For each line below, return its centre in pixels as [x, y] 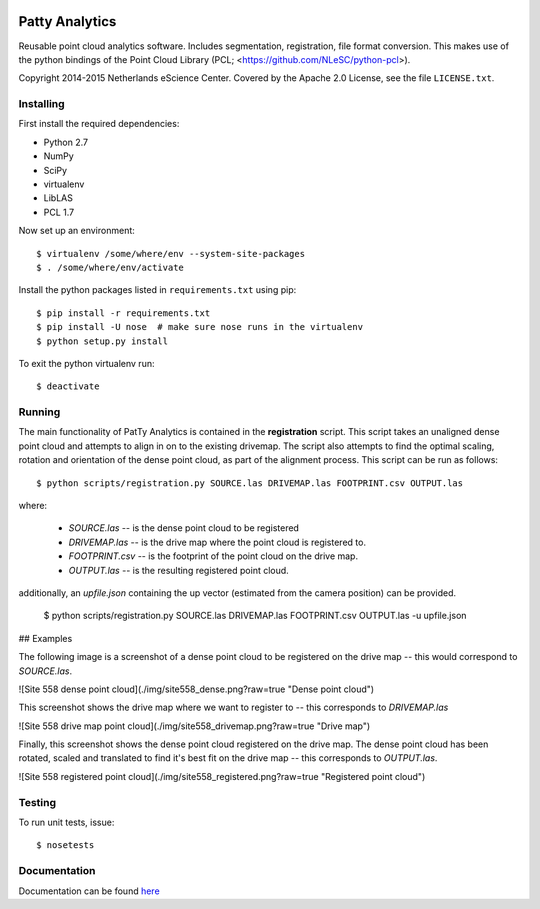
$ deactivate [68, 386]
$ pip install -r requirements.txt [123, 313]
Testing [37, 802]
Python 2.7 [66, 142]
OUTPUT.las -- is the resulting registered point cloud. [178, 570]
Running [39, 412]
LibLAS [58, 198]
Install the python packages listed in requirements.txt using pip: [157, 290]
